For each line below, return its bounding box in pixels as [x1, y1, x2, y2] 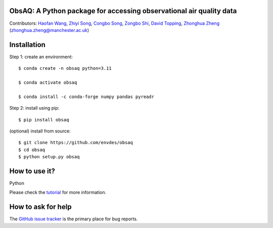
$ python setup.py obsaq [18, 154, 80, 160]
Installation [9, 40, 45, 49]
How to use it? [9, 167, 55, 175]
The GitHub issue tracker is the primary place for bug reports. [9, 216, 138, 222]
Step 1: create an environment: [9, 54, 73, 60]
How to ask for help [9, 203, 72, 211]
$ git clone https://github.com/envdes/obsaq [18, 140, 133, 146]
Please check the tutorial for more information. [9, 190, 106, 196]
